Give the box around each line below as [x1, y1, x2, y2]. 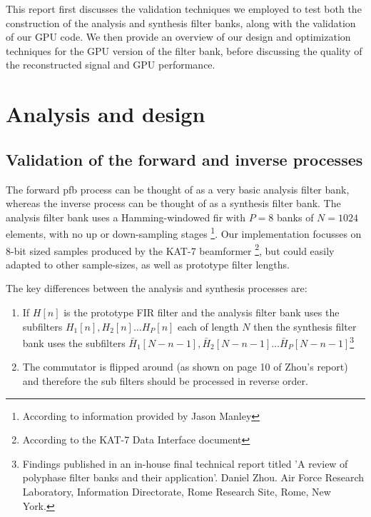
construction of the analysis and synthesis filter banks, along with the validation [6, 15, 356, 30]
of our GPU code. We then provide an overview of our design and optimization [6, 29, 351, 44]
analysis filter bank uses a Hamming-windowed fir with [6, 209, 246, 224]
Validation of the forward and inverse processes [6, 148, 363, 170]
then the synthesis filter [253, 318, 357, 333]
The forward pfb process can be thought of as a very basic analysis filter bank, [6, 181, 350, 196]
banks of [277, 209, 314, 224]
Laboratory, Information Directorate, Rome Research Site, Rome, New [22, 484, 331, 499]
